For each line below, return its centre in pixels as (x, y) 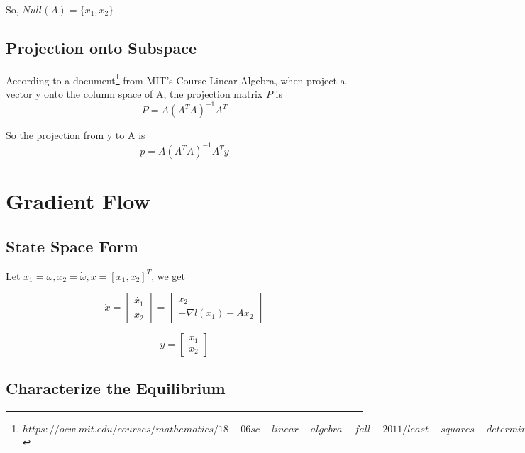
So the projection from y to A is (76, 135)
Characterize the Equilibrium (116, 387)
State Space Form (72, 246)
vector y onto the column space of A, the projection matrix (134, 94)
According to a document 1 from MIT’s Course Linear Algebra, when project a (176, 79)
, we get (168, 275)
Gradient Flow (78, 201)
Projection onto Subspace (101, 47)
